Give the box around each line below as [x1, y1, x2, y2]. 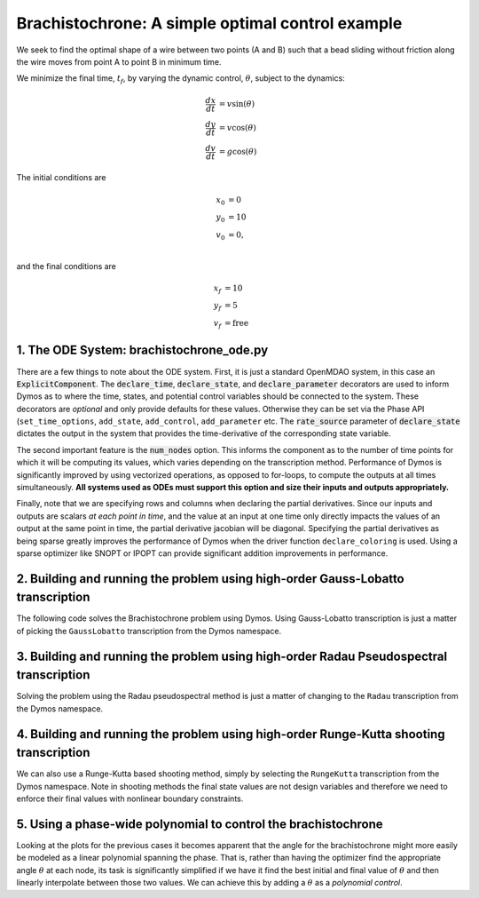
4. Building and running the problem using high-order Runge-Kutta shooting [16, 727, 445, 742]
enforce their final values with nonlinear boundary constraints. [16, 793, 244, 804]
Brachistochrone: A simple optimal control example [16, 13, 403, 33]
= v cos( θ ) [218, 123, 256, 133]
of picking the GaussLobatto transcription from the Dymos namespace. [16, 625, 282, 636]
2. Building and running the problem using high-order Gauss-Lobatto [16, 571, 404, 586]
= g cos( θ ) [218, 147, 257, 157]
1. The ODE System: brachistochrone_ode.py [16, 343, 269, 358]
